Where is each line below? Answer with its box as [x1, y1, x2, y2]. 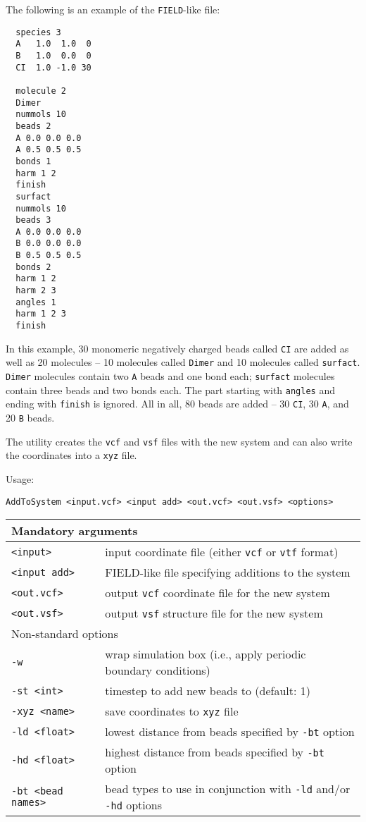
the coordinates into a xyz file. [6, 448, 137, 462]
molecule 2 [15, 85, 66, 96]
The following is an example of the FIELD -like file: [6, 2, 220, 16]
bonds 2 [15, 262, 51, 272]
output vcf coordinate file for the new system [105, 584, 330, 601]
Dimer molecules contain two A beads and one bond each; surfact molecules [6, 369, 335, 384]
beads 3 [15, 215, 51, 226]
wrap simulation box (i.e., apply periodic [105, 646, 306, 663]
